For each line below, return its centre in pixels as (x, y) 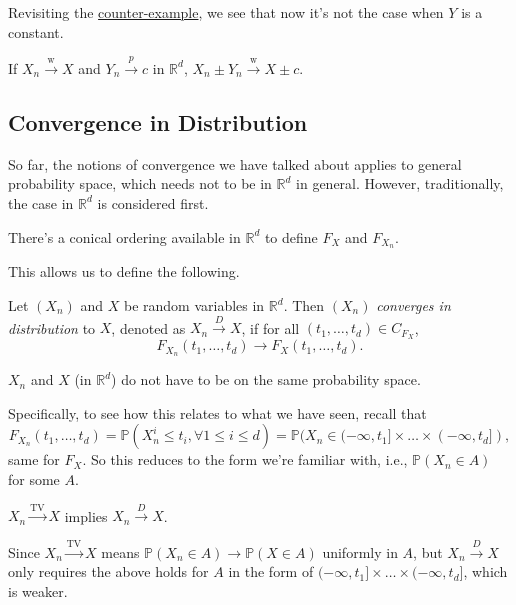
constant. (36, 31)
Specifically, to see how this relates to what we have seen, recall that (217, 412)
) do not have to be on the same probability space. (266, 379)
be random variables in (194, 305)
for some (34, 478)
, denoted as (148, 327)
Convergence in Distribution (158, 121)
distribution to (52, 327)
